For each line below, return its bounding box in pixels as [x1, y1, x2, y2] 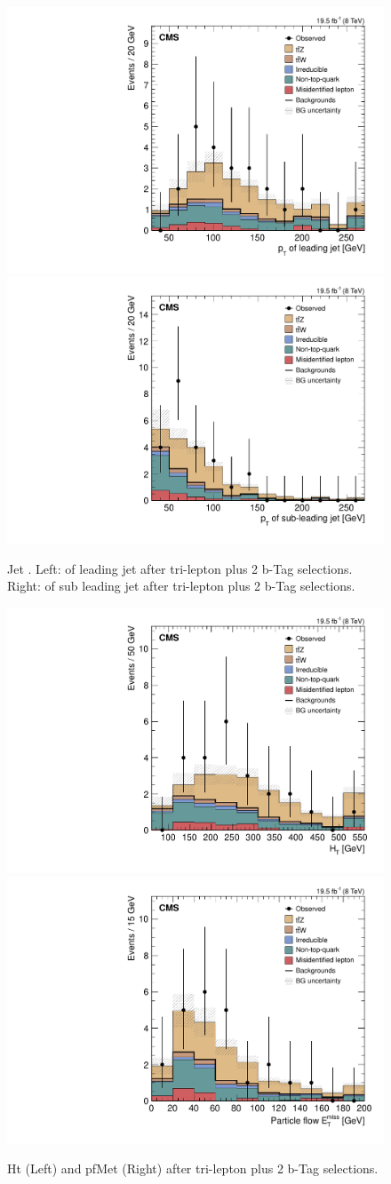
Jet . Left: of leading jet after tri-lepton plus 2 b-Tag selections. [7, 559, 353, 577]
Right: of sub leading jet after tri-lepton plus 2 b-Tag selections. [7, 576, 355, 595]
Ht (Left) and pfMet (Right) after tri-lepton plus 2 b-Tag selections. [7, 1159, 379, 1178]
